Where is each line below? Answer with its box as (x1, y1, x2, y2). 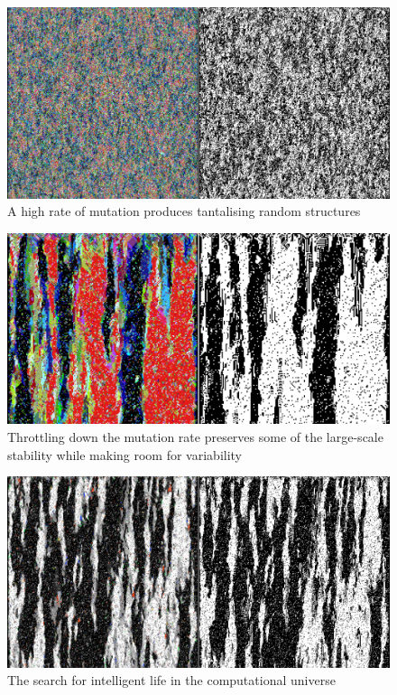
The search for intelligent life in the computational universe (7, 671, 336, 690)
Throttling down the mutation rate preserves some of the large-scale (7, 427, 383, 446)
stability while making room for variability (7, 445, 243, 464)
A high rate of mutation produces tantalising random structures (7, 202, 361, 221)
